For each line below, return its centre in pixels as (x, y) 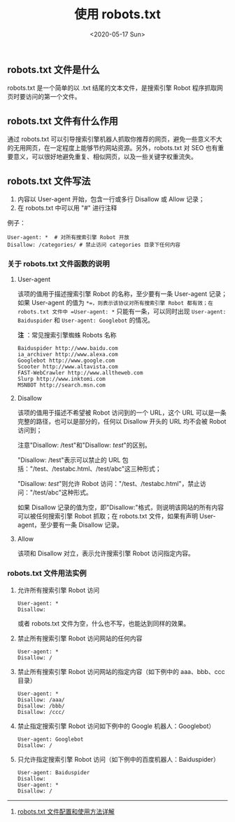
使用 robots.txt (117, 14)
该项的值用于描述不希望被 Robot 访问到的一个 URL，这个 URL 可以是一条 (122, 413)
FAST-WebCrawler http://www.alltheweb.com (80, 373)
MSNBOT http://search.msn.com (62, 385)
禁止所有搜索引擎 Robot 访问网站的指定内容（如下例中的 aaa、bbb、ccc (121, 671)
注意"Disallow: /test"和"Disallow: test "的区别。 (84, 445)
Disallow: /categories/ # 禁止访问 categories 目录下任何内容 (94, 245)
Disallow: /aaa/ (41, 700)
